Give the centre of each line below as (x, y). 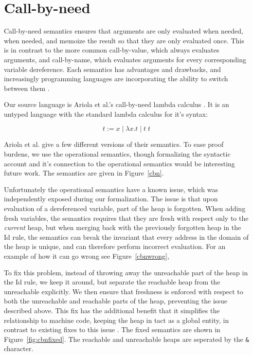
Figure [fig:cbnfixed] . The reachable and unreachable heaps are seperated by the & (126, 339)
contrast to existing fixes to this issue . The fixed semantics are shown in (112, 329)
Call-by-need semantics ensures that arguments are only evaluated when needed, (124, 31)
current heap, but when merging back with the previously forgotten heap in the (123, 227)
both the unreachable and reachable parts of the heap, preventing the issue (116, 301)
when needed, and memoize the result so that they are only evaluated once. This (124, 40)
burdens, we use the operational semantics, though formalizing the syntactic (117, 154)
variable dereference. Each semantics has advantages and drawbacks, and (112, 69)
